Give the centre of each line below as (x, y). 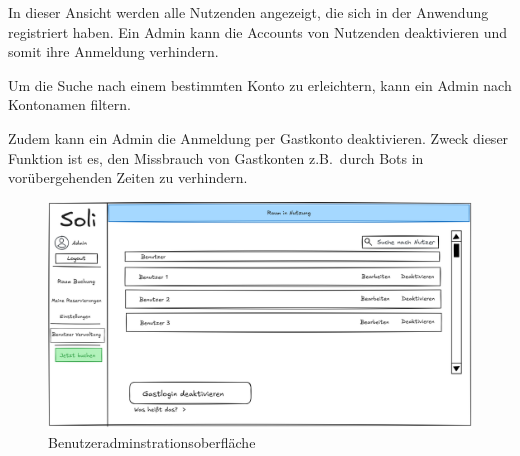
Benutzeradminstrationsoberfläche (152, 442)
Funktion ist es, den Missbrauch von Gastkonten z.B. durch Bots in (216, 157)
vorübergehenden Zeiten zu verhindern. (128, 177)
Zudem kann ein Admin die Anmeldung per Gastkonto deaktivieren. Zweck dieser (258, 137)
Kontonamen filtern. (69, 104)
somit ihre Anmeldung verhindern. (113, 51)
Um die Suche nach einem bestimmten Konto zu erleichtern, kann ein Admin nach (260, 84)
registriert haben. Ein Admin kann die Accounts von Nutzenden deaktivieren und (258, 31)
